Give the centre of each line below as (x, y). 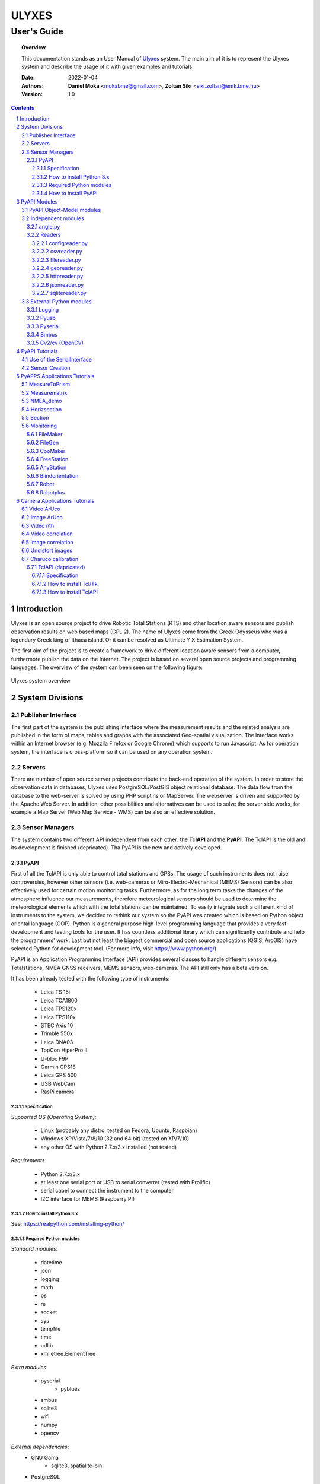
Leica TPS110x (58, 1017)
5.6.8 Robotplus (46, 492)
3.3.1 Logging (43, 309)
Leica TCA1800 (59, 1000)
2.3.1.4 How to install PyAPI (65, 194)
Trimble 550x (57, 1033)
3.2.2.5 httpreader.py (57, 277)
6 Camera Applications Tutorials (55, 500)
